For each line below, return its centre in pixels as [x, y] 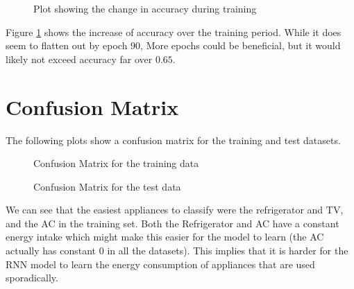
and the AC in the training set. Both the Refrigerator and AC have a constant [172, 223]
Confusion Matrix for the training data [116, 163]
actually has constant [51, 251]
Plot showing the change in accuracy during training [145, 8]
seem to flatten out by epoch [67, 45]
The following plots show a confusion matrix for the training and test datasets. [173, 140]
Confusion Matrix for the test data [107, 186]
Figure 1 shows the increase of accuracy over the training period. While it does [174, 32]
